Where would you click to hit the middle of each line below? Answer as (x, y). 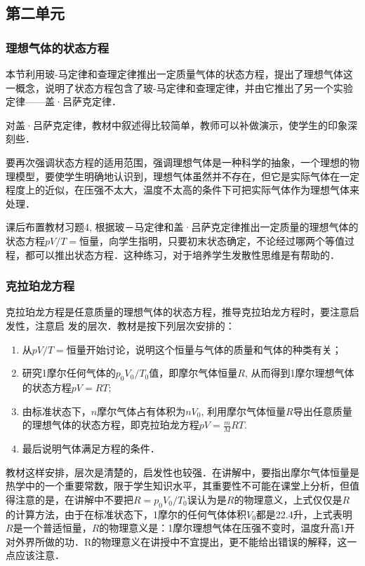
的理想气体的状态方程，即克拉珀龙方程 (111, 425)
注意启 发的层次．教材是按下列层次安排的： (135, 325)
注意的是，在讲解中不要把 (74, 499)
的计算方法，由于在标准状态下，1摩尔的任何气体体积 (126, 514)
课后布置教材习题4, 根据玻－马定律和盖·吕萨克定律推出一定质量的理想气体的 (182, 227)
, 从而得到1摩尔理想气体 (299, 373)
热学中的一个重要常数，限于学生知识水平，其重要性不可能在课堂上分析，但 (178, 486)
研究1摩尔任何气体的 (69, 373)
